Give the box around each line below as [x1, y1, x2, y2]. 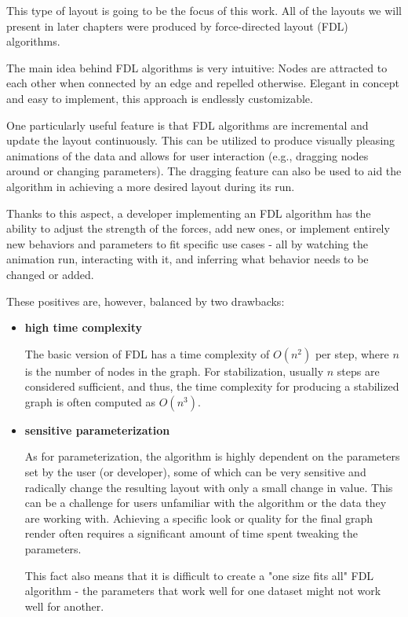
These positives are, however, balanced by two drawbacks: [6, 292, 285, 309]
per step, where [315, 345, 389, 362]
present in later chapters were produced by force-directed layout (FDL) [6, 17, 348, 34]
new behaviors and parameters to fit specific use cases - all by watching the [6, 235, 368, 252]
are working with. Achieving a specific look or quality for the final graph [24, 509, 373, 526]
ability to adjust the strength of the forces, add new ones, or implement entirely [6, 220, 390, 237]
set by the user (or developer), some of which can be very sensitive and [24, 464, 366, 480]
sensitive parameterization [24, 421, 170, 438]
